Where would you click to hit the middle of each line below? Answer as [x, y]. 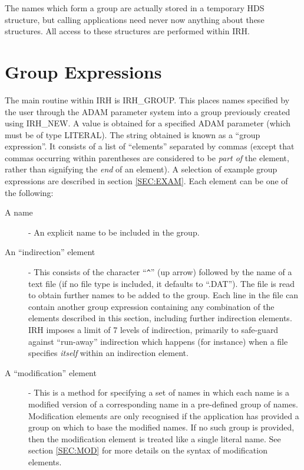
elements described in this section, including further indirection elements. [160, 318]
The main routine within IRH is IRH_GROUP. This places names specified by [147, 99]
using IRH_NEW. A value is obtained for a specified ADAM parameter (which [148, 123]
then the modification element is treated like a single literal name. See [155, 438]
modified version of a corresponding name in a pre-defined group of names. [163, 404]
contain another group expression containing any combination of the [151, 306]
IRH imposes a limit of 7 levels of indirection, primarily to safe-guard [153, 330]
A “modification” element [51, 372]
